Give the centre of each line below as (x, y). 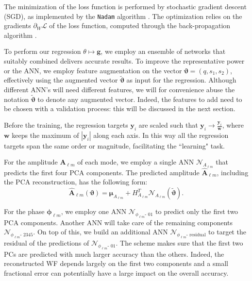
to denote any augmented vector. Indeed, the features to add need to (140, 99)
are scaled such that (168, 125)
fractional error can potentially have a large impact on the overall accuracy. (116, 273)
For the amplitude (31, 162)
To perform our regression (42, 51)
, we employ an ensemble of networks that (163, 51)
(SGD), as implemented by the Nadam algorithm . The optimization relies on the (123, 16)
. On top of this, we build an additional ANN (101, 232)
